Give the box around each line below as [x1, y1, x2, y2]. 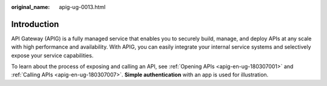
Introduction [11, 19, 59, 29]
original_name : [11, 4, 50, 10]
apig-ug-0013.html [59, 4, 106, 10]
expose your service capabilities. [11, 52, 94, 59]
